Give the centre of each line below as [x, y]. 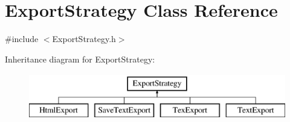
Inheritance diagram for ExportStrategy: [80, 59]
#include [22, 39]
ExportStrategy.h [84, 39]
